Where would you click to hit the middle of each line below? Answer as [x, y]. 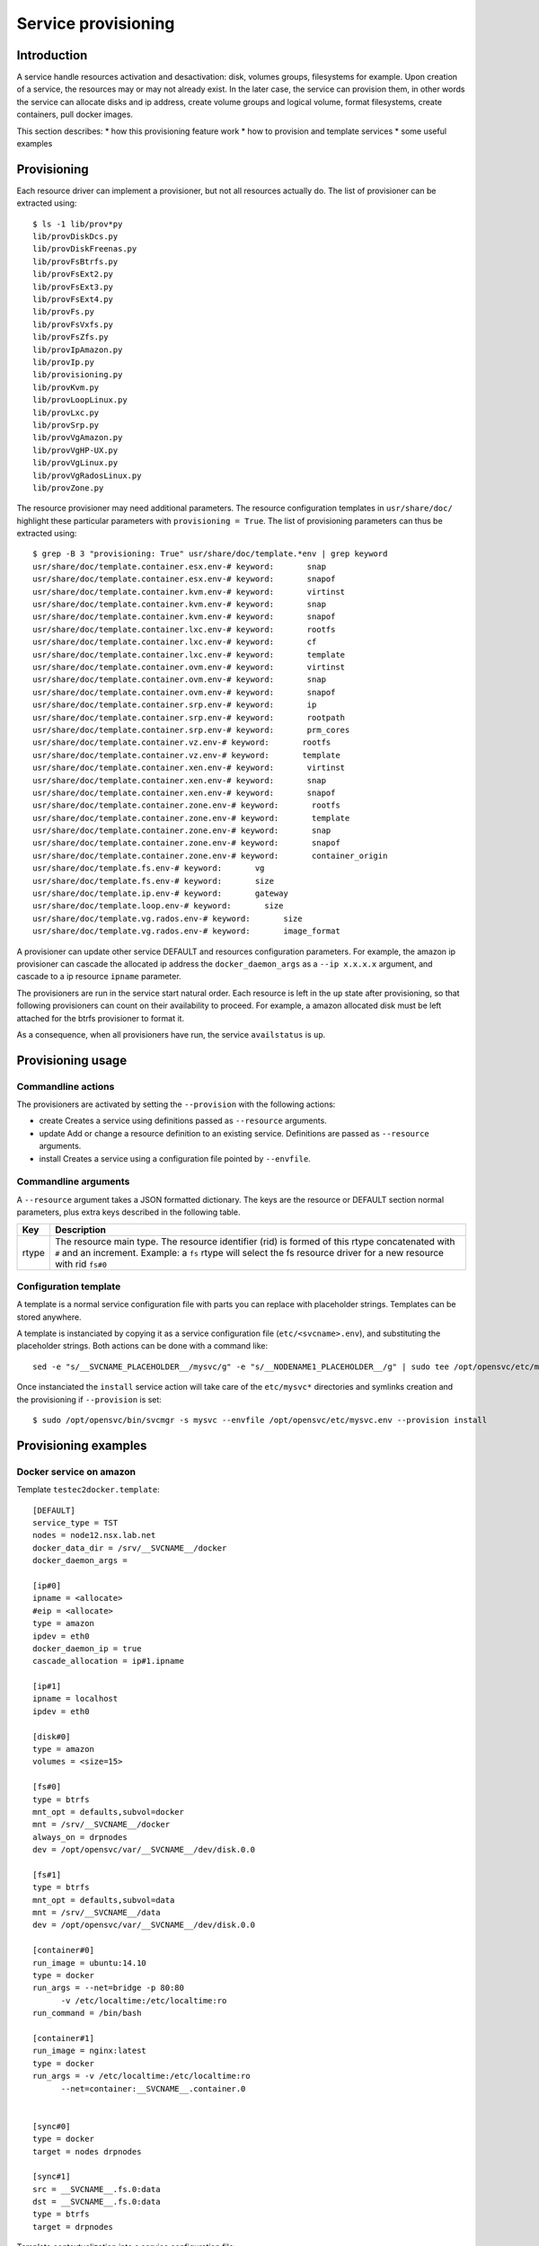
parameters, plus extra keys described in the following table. [128, 1212]
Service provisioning [96, 23]
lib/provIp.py [63, 363]
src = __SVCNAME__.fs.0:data [97, 2189]
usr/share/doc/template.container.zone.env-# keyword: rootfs [186, 805]
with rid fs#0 [81, 1264]
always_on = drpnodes [80, 1837]
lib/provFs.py [63, 312]
